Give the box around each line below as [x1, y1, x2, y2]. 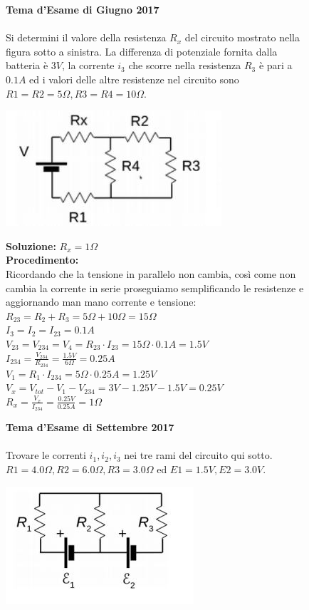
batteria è [6, 58, 48, 73]
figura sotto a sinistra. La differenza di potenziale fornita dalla [6, 43, 278, 58]
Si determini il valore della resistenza [6, 30, 167, 45]
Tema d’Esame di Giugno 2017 [6, 2, 159, 16]
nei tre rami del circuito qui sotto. [124, 448, 273, 462]
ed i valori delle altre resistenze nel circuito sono [29, 71, 239, 86]
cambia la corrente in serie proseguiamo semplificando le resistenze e [6, 280, 304, 295]
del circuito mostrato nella [184, 30, 300, 45]
